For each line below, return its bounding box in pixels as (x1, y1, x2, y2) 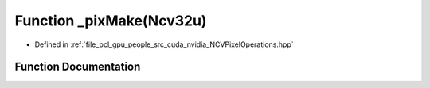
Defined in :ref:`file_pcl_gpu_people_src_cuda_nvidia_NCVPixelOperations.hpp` (34, 40, 294, 49)
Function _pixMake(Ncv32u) (14, 12, 207, 29)
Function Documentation (14, 60, 141, 74)
